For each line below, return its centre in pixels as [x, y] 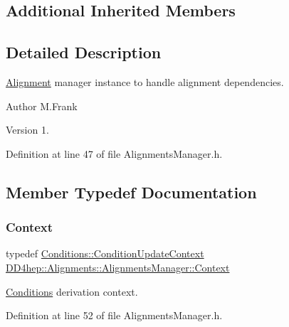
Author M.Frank [42, 106]
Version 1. [27, 130]
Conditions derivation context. [72, 291]
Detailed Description [84, 52]
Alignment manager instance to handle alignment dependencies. [145, 81]
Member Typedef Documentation [131, 192]
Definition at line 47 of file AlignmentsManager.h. [114, 153]
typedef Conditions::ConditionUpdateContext [105, 253]
